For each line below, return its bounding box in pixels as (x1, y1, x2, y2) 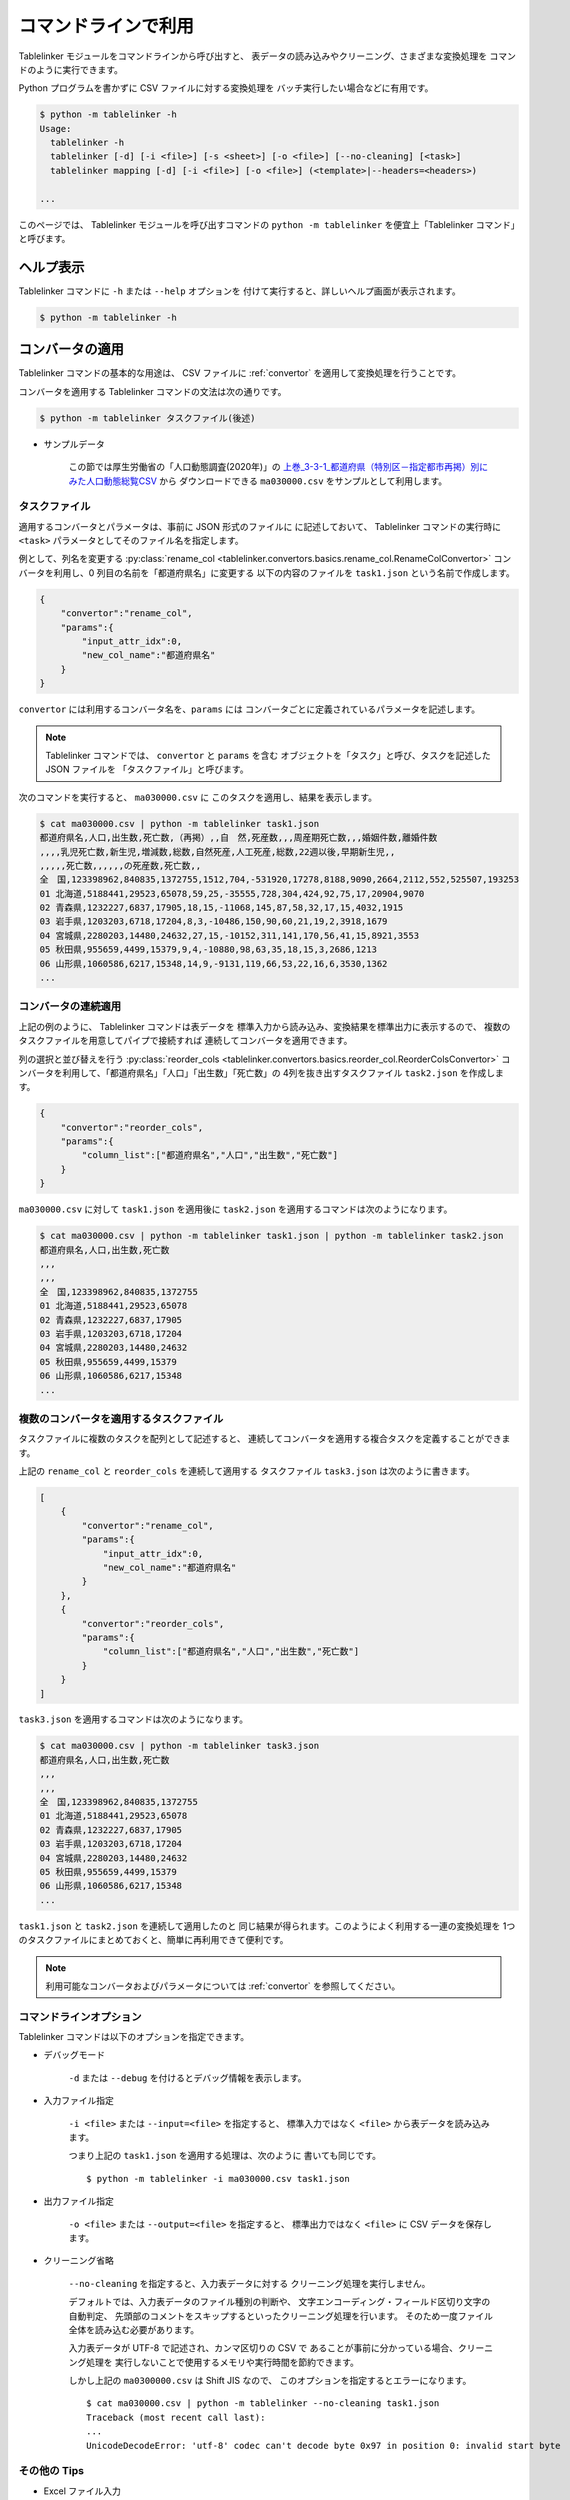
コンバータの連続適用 (18, 1000, 122, 1014)
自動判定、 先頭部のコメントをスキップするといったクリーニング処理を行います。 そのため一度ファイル (68, 2310, 494, 2322)
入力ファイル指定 (43, 2095, 114, 2107)
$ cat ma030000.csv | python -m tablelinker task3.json (39, 1740, 320, 1752)
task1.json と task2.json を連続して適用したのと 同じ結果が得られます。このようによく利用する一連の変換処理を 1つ (18, 1920, 516, 1932)
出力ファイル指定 (43, 2195, 114, 2207)
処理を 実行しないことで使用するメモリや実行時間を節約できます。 (85, 2356, 360, 2368)
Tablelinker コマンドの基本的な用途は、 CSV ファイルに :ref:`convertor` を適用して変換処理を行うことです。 (18, 367, 462, 379)
